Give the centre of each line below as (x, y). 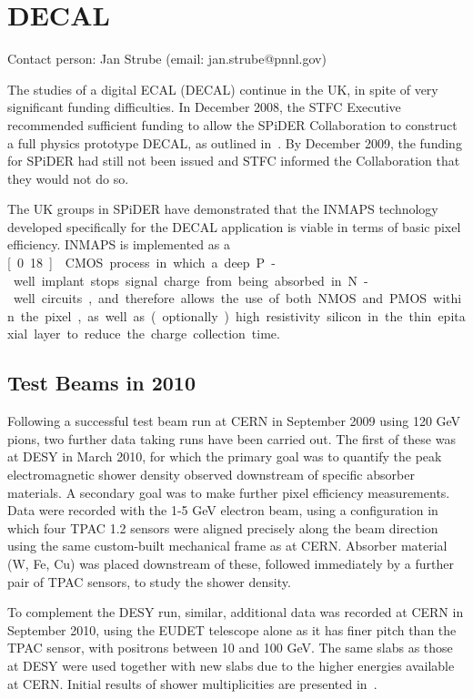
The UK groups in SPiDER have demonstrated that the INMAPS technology (223, 209)
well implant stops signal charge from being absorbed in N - (191, 280)
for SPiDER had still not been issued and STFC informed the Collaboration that (234, 161)
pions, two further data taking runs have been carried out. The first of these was (231, 438)
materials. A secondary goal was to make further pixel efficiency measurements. (229, 492)
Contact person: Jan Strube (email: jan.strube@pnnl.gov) (167, 59)
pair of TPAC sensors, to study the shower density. (149, 581)
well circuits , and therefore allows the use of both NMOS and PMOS (220, 298)
